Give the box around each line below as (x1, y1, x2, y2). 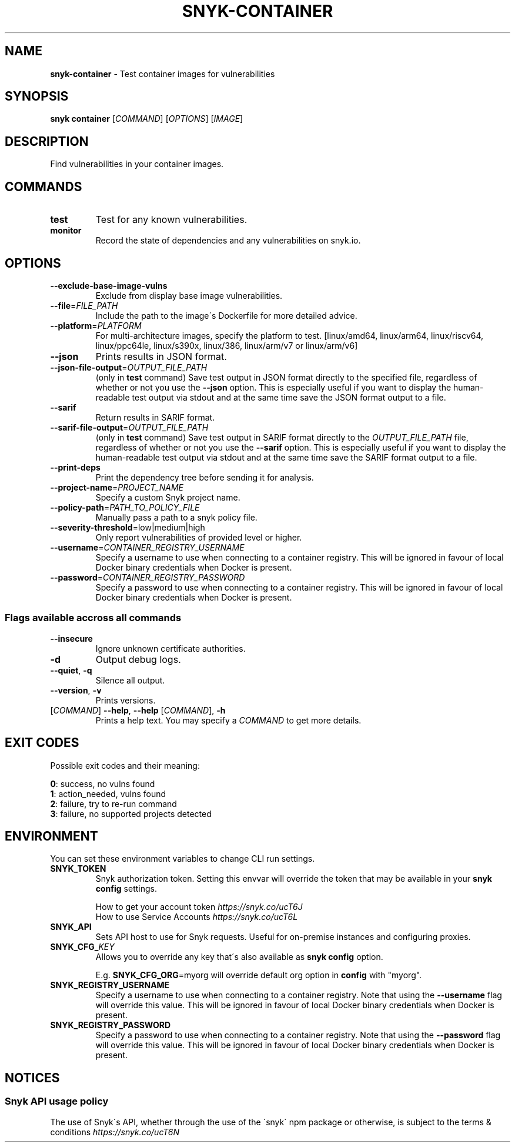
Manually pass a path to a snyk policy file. (95, 512, 257, 522)
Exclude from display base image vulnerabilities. (95, 290, 283, 301)
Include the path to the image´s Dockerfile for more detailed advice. (95, 310, 357, 321)
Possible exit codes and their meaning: (50, 760, 200, 771)
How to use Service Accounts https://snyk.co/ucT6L (95, 912, 298, 922)
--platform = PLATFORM (50, 320, 142, 331)
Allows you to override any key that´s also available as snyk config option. (95, 952, 383, 962)
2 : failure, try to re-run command (50, 798, 177, 809)
